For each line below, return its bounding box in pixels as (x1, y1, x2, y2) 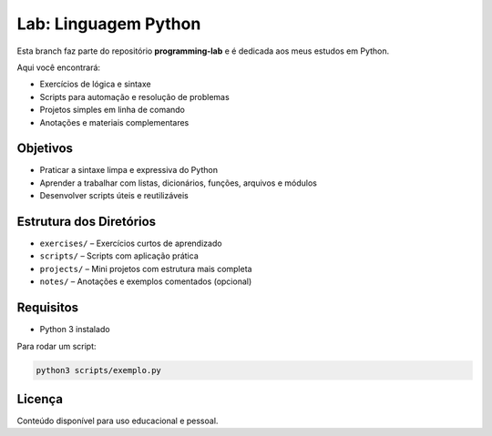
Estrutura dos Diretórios (16, 214, 157, 229)
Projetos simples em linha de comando (39, 105, 186, 116)
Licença (16, 391, 64, 407)
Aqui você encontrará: (16, 62, 100, 73)
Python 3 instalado (39, 324, 110, 335)
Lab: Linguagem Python (16, 14, 201, 34)
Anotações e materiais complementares (39, 117, 190, 127)
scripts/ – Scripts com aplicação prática (39, 250, 200, 261)
